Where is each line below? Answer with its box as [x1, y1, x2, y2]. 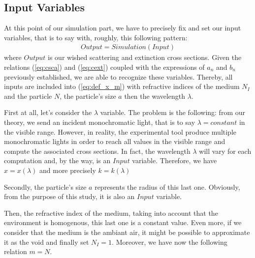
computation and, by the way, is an [4, 155, 111, 166]
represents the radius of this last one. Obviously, [95, 181, 240, 192]
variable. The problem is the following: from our [100, 107, 245, 117]
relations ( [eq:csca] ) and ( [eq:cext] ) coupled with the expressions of [4, 62, 205, 72]
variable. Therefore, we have [132, 155, 217, 166]
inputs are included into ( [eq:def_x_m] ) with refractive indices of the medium [4, 81, 240, 91]
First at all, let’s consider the [4, 107, 92, 117]
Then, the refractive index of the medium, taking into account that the [4, 207, 218, 218]
